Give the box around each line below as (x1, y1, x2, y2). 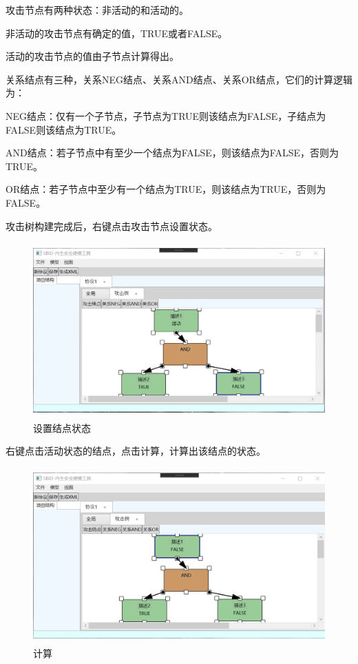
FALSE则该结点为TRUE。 (6, 122, 122, 136)
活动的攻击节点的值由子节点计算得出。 (6, 49, 179, 63)
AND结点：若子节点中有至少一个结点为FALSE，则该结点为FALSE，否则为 (6, 145, 339, 160)
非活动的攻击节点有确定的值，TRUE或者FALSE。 (6, 25, 228, 40)
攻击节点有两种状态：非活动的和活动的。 (6, 3, 189, 17)
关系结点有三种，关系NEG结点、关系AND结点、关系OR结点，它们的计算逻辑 (6, 72, 352, 86)
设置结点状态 (33, 420, 91, 435)
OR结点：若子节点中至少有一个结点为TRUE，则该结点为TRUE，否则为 (6, 182, 326, 196)
